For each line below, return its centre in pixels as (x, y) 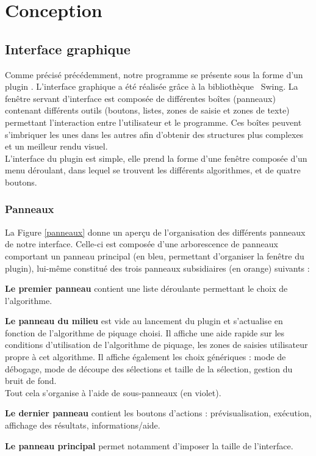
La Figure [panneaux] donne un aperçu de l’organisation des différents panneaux (155, 232)
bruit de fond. (31, 381)
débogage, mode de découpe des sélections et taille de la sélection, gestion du (149, 368)
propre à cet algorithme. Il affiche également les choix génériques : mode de (145, 357)
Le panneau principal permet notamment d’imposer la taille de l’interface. (149, 445)
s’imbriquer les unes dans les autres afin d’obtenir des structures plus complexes (154, 134)
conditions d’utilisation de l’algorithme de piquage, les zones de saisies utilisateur (156, 345)
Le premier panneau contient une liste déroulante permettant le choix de (146, 288)
